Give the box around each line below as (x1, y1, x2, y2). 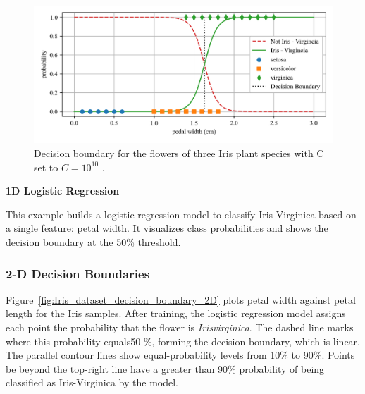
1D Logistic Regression (6, 183, 120, 198)
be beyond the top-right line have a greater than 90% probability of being (6, 361, 325, 376)
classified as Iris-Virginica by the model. (6, 375, 178, 390)
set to (34, 159, 58, 174)
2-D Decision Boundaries (6, 264, 150, 282)
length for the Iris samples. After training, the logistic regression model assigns (6, 306, 346, 321)
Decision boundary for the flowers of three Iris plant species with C (34, 146, 324, 161)
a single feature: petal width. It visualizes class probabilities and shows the (6, 221, 328, 235)
